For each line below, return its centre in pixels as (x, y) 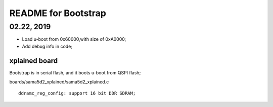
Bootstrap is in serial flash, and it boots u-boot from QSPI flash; (75, 72)
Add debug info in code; (47, 46)
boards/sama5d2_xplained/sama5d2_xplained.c (59, 82)
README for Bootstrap (58, 13)
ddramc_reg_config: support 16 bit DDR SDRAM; (77, 93)
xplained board (34, 61)
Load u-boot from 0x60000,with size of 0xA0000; (74, 39)
